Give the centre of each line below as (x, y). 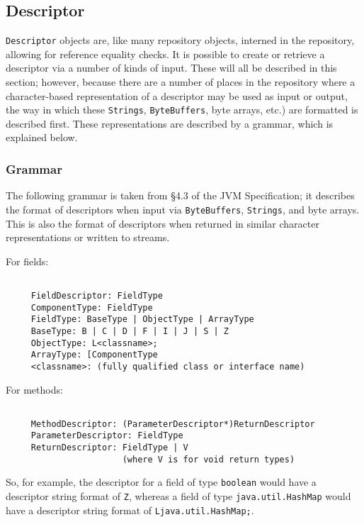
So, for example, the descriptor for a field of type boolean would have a (161, 482)
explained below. (42, 137)
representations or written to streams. (88, 237)
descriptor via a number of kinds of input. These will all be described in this (171, 68)
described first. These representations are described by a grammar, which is (170, 123)
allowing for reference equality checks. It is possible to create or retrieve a (165, 54)
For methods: (34, 389)
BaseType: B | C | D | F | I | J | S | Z (130, 331)
